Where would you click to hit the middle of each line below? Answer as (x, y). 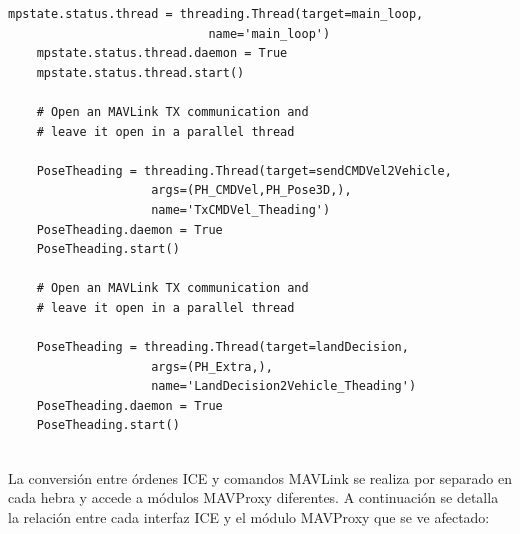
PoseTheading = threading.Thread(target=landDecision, (222, 347)
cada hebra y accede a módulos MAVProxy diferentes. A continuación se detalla (253, 497)
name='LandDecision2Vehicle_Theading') (284, 386)
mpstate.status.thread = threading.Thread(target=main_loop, (216, 14)
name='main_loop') (269, 33)
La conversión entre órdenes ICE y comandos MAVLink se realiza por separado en (260, 477)
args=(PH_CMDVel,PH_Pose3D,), (251, 190)
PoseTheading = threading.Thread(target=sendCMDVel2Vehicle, (244, 170)
